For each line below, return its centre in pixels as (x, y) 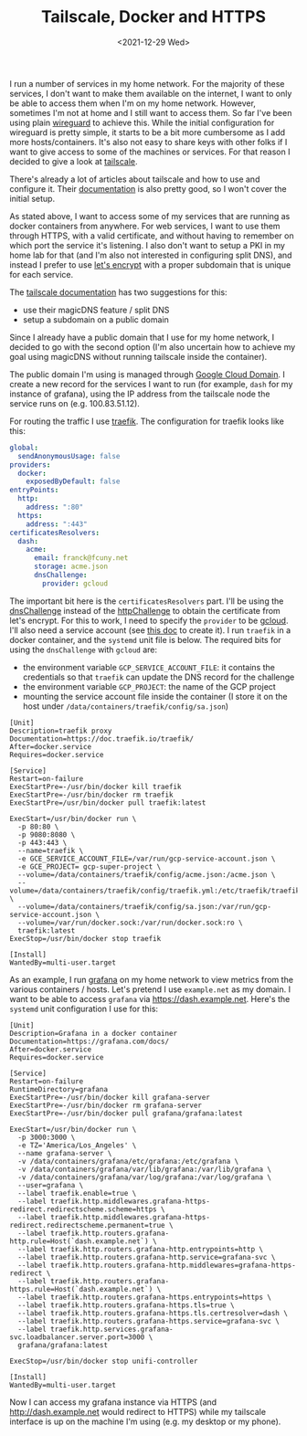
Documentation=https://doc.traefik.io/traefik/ (102, 739)
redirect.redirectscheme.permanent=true (88, 1225)
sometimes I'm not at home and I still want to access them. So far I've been (151, 112)
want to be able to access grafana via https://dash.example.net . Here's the (150, 998)
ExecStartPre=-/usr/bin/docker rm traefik (91, 795)
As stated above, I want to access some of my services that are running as (150, 216)
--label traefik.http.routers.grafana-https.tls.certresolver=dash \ (153, 1313)
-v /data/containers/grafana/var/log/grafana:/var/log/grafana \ (145, 1177)
